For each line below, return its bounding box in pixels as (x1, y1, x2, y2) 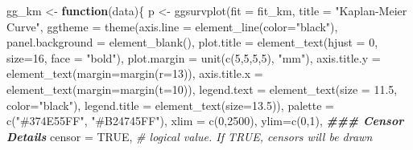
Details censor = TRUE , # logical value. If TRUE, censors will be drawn (6, 128, 373, 144)
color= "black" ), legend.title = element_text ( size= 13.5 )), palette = (6, 96, 334, 113)
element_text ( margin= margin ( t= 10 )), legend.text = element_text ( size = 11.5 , (6, 80, 398, 97)
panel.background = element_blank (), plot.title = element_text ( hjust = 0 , (6, 34, 378, 51)
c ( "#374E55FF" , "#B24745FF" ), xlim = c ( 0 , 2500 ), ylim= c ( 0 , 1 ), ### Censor (6, 112, 404, 129)
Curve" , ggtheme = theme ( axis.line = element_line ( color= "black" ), (6, 18, 338, 34)
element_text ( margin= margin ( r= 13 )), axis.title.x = (6, 65, 263, 82)
